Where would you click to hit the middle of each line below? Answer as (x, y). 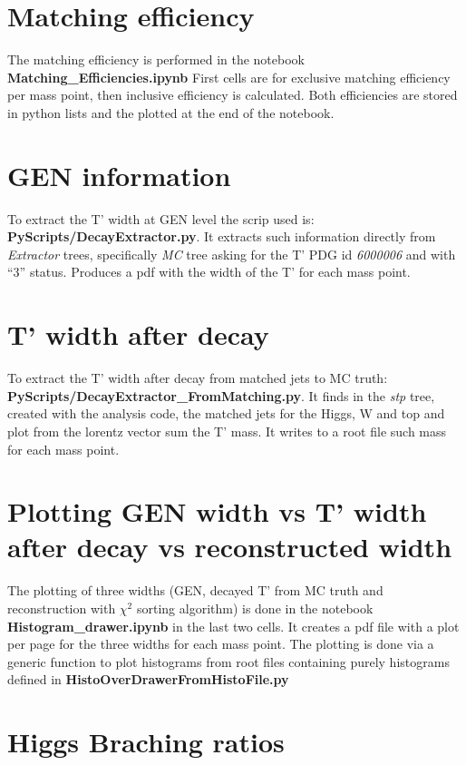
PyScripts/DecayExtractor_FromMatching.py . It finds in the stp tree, (221, 395)
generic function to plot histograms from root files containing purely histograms (228, 661)
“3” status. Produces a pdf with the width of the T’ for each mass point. (209, 272)
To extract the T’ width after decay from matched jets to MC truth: (198, 378)
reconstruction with (62, 608)
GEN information (119, 175)
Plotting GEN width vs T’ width (217, 511)
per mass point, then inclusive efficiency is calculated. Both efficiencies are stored (233, 95)
